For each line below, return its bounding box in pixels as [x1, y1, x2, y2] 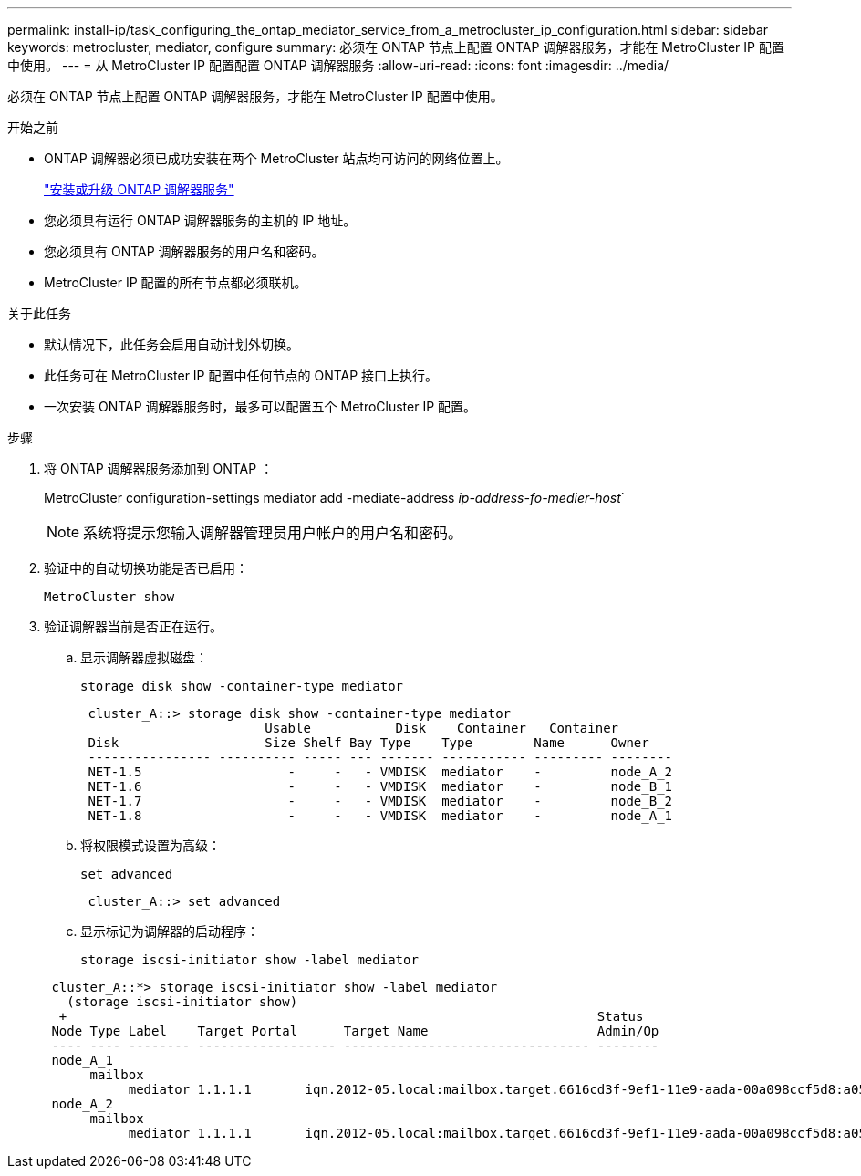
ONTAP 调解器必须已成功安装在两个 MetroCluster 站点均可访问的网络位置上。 [44, 151, 509, 166]
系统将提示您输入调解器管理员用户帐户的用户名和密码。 [83, 524, 463, 542]
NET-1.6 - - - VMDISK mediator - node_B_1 [88, 779, 673, 794]
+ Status [58, 1009, 644, 1024]
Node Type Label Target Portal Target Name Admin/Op [51, 1024, 659, 1038]
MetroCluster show [44, 589, 175, 604]
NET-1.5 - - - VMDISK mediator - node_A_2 [88, 765, 673, 779]
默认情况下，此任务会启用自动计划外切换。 [44, 337, 299, 352]
